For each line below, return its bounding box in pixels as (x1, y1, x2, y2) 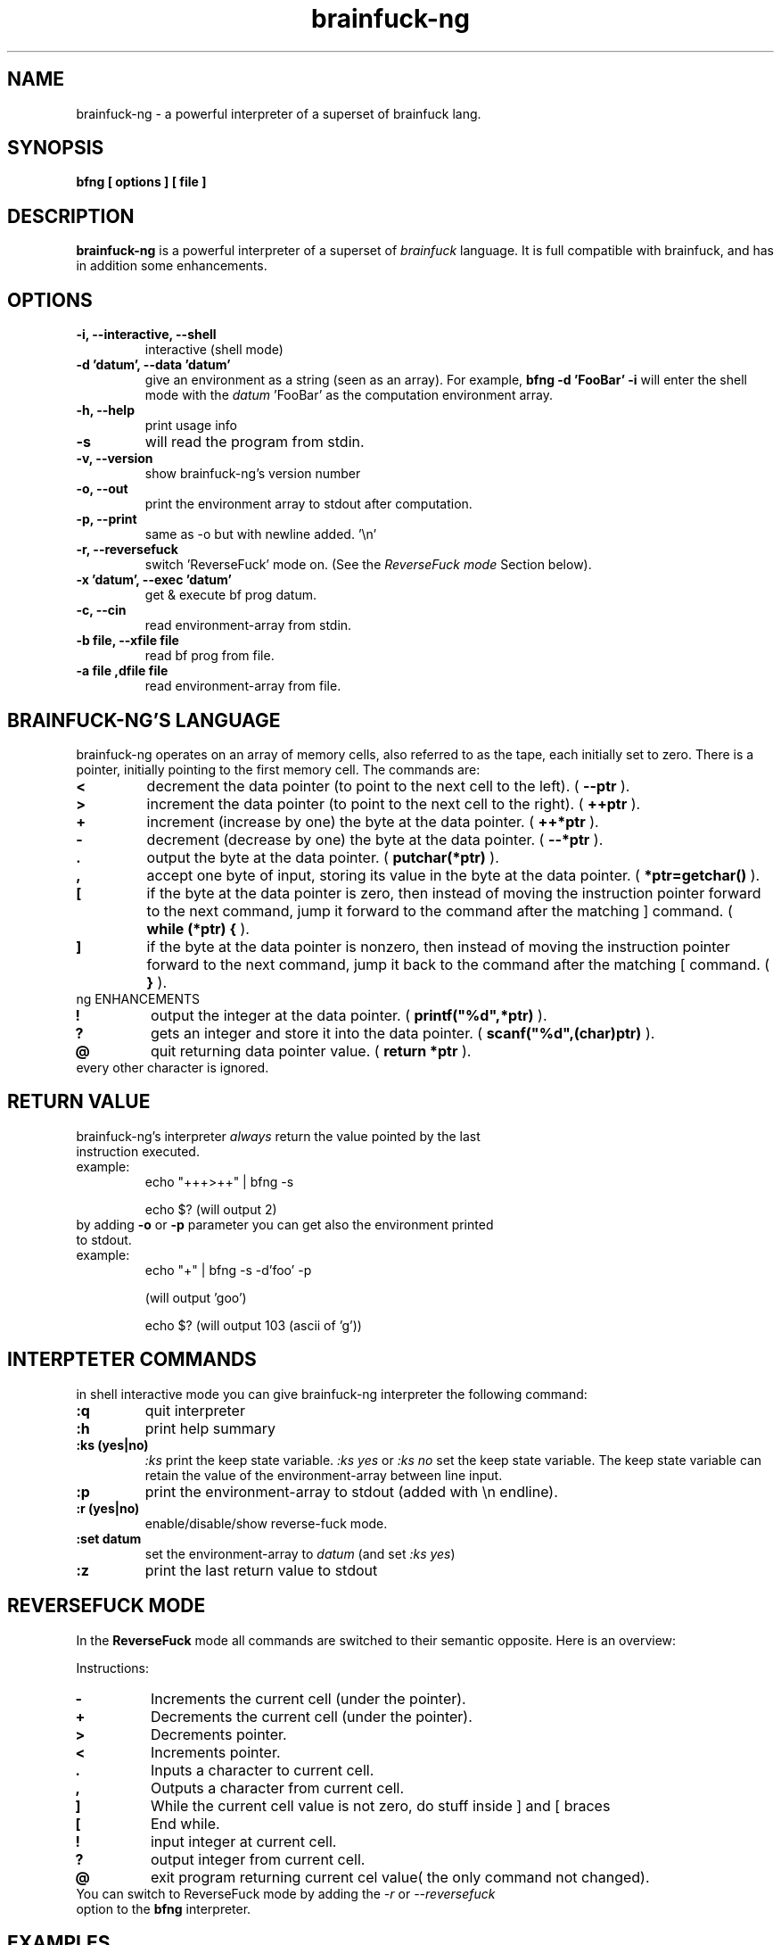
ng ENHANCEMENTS (76, 990, 201, 1006)
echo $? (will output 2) (144, 1201, 277, 1217)
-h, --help (76, 402, 135, 418)
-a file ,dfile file (76, 663, 169, 679)
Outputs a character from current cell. (150, 1778, 405, 1797)
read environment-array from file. (144, 678, 341, 694)
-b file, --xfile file (76, 633, 179, 649)
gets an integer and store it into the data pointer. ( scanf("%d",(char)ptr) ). (150, 1023, 655, 1042)
